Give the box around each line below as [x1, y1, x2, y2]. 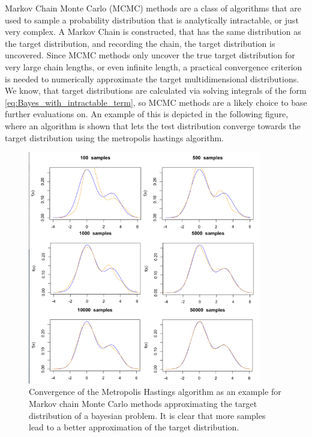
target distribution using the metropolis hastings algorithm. [5, 131, 224, 144]
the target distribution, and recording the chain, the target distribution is [5, 37, 275, 49]
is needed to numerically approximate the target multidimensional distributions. [5, 72, 299, 85]
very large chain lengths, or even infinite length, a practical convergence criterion [5, 60, 302, 73]
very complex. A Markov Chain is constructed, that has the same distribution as [5, 25, 301, 38]
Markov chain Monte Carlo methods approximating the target [29, 397, 257, 409]
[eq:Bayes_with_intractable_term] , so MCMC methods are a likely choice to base [5, 96, 307, 108]
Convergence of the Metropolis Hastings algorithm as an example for [29, 385, 281, 398]
